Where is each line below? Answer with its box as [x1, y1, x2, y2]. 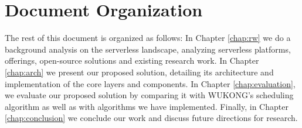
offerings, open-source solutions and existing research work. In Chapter [5, 54, 259, 67]
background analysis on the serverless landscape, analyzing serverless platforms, [5, 43, 291, 55]
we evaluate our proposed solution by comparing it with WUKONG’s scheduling [5, 89, 294, 101]
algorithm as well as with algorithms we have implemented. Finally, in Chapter [5, 100, 289, 112]
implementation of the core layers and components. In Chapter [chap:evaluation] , [5, 77, 296, 89]
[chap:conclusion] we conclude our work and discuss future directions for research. [5, 112, 298, 124]
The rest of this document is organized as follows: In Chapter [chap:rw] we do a [5, 32, 291, 44]
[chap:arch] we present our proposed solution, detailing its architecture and [5, 65, 274, 78]
